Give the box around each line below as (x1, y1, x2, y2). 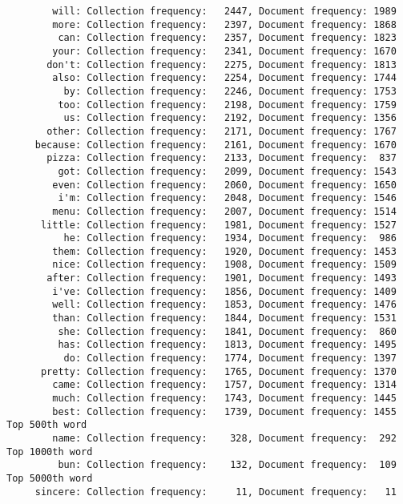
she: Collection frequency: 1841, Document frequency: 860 (58, 325, 397, 337)
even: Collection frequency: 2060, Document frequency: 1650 (52, 179, 397, 191)
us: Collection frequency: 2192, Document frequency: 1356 (63, 112, 397, 124)
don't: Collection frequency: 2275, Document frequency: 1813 (46, 58, 397, 71)
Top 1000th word (6, 446, 93, 458)
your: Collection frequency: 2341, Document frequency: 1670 (52, 45, 397, 57)
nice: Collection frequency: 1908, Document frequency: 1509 (52, 259, 397, 271)
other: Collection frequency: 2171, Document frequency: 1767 (46, 125, 397, 137)
